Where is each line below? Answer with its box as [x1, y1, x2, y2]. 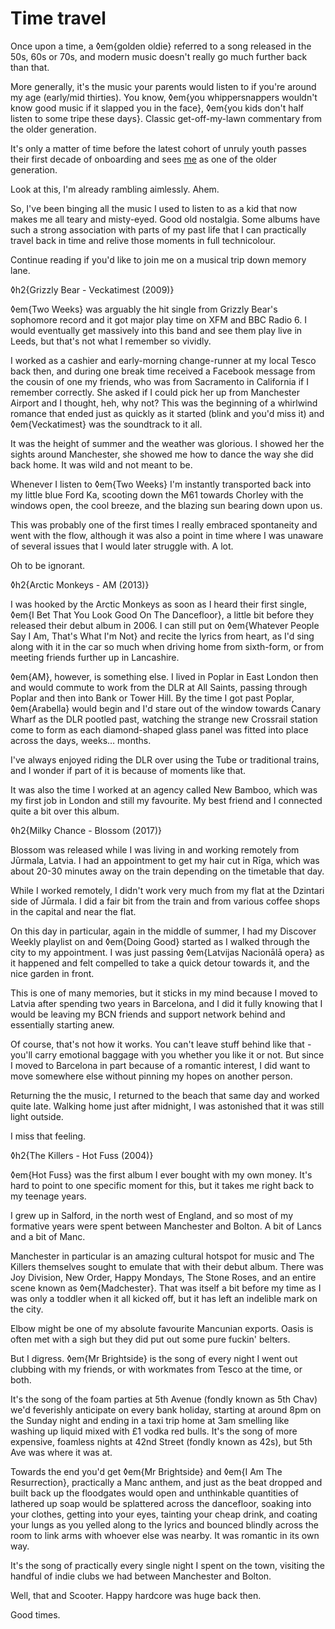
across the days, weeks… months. [10, 734, 152, 746]
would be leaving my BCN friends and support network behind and [10, 1008, 286, 1020]
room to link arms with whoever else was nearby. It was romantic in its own [10, 1529, 320, 1541]
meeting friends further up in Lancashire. [10, 651, 180, 663]
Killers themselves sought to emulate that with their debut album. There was [10, 1260, 324, 1272]
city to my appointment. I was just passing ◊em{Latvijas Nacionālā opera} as [10, 946, 325, 958]
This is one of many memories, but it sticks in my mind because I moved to [10, 987, 318, 999]
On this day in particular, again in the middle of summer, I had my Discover [10, 925, 317, 937]
